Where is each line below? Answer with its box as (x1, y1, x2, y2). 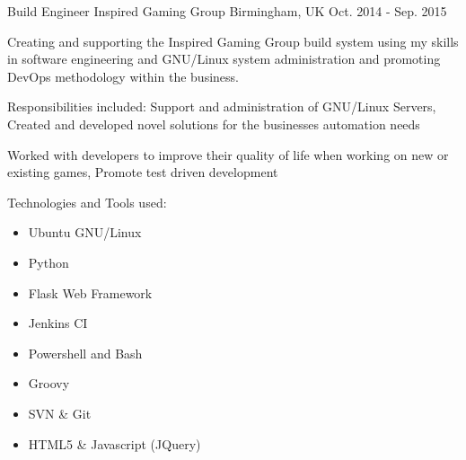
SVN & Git (28, 403, 92, 422)
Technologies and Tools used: (7, 192, 167, 211)
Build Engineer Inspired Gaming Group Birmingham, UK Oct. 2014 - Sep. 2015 (7, 2, 447, 20)
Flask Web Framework (28, 283, 153, 302)
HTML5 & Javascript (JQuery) (28, 434, 201, 453)
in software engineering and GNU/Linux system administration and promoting (7, 49, 441, 68)
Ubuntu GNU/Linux (28, 223, 142, 242)
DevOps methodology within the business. (7, 66, 239, 85)
